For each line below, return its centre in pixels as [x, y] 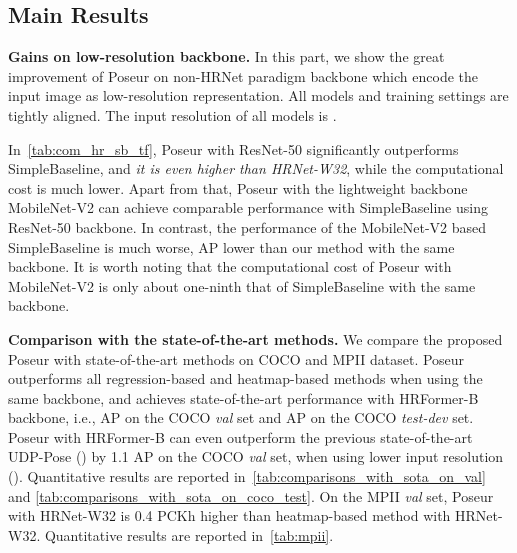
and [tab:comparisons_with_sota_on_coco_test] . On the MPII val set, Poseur [251, 495]
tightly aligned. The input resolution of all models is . [172, 114]
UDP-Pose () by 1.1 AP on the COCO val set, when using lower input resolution [256, 456]
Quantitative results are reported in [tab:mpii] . [189, 534]
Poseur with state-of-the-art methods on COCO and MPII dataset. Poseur [236, 358]
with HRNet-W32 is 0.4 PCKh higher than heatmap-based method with [229, 515]
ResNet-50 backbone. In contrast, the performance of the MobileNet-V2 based [247, 226]
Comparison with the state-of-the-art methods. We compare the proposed [255, 338]
